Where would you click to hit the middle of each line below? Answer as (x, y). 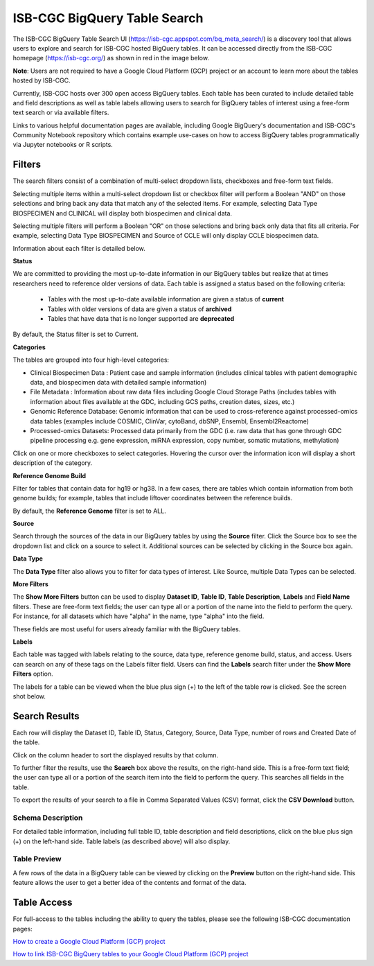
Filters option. (33, 674)
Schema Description (48, 818)
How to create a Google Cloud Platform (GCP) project (89, 941)
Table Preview (37, 859)
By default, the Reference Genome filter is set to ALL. (89, 511)
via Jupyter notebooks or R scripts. (63, 145)
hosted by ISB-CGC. (42, 80)
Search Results (46, 716)
